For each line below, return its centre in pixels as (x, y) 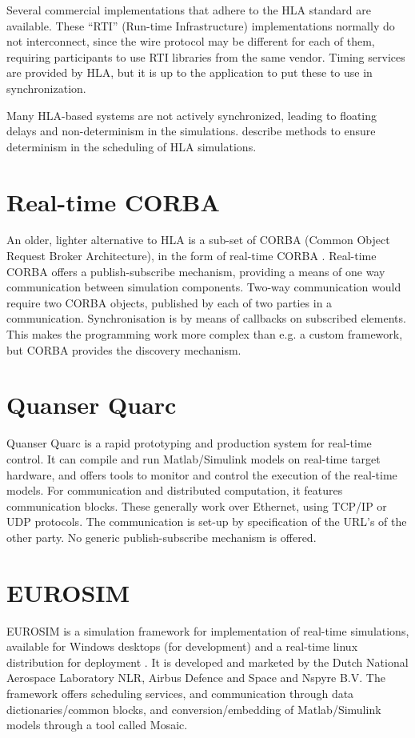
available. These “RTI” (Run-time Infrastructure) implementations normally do (201, 25)
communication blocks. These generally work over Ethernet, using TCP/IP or (197, 505)
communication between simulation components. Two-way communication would (204, 287)
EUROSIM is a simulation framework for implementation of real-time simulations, (208, 630)
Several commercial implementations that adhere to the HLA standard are (189, 10)
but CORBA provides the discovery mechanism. (124, 349)
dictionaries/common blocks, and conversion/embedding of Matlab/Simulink (194, 709)
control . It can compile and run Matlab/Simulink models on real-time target (194, 458)
